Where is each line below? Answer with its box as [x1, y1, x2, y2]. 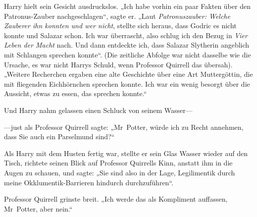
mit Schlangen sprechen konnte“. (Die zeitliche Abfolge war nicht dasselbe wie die [4, 49, 251, 59]
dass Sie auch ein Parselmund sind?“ [4, 131, 115, 142]
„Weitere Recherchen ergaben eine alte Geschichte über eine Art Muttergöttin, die [4, 69, 253, 79]
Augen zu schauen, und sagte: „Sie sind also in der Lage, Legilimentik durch [4, 167, 235, 177]
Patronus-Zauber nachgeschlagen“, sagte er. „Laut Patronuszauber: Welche [4, 10, 230, 21]
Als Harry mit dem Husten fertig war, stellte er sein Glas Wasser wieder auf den [4, 148, 248, 158]
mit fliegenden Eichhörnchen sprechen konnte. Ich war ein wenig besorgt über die [4, 78, 250, 89]
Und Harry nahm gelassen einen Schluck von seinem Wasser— [4, 105, 193, 115]
